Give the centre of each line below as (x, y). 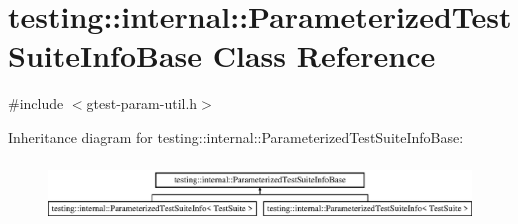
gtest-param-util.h (142, 103)
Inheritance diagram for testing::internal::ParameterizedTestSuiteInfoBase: (236, 136)
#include (36, 103)
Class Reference (324, 55)
